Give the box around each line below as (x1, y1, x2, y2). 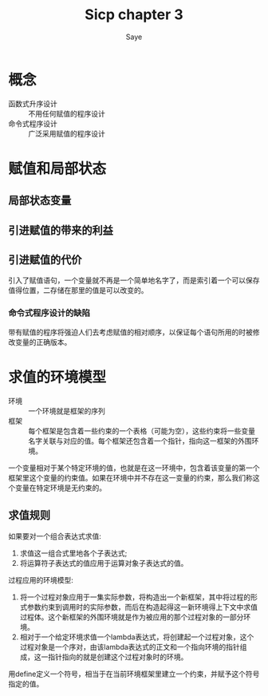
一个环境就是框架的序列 (28, 405, 105, 416)
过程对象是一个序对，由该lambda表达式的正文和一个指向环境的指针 (19, 642, 241, 651)
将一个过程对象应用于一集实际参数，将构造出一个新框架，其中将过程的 (19, 592, 251, 602)
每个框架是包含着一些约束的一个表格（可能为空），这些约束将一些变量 (28, 425, 255, 436)
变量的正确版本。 (14, 337, 72, 346)
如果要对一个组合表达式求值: (8, 531, 102, 540)
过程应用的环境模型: (8, 575, 74, 584)
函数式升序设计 (8, 98, 57, 109)
